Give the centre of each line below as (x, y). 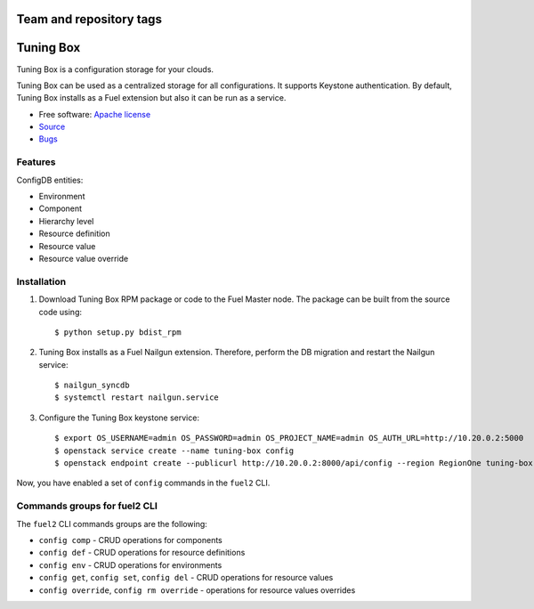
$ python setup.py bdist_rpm (118, 332)
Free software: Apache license (95, 114)
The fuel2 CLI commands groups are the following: (112, 524)
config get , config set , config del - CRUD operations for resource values (186, 578)
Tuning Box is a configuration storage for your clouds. (115, 69)
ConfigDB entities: (50, 180)
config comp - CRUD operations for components (130, 540)
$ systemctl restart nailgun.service (137, 398)
